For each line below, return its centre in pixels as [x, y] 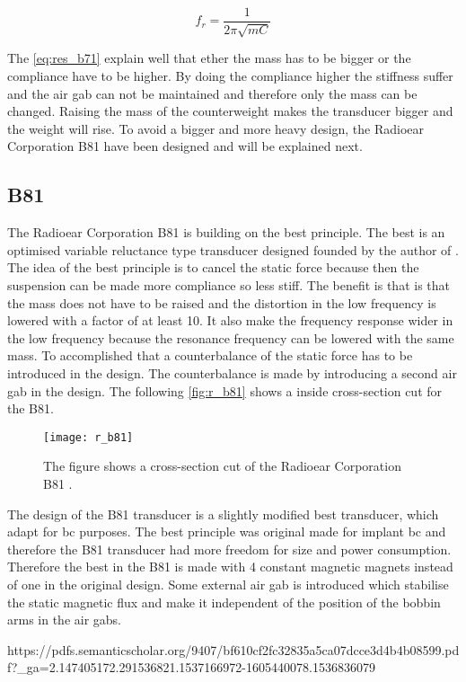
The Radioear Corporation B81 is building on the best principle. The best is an [226, 232]
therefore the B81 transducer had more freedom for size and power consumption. [229, 549]
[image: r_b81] [88, 437]
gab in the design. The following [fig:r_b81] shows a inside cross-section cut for [225, 390]
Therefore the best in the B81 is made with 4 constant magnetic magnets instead [230, 567]
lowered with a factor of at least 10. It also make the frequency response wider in [230, 320]
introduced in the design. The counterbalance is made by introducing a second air [232, 372]
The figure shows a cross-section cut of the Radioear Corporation [222, 466]
